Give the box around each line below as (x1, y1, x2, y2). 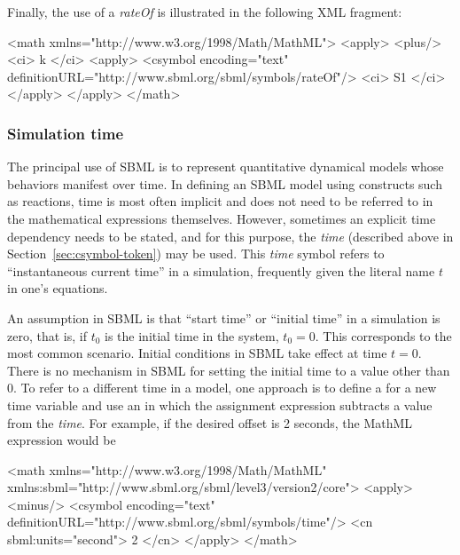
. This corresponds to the (315, 326, 452, 345)
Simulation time (7, 122, 124, 144)
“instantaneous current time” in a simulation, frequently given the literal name (7, 261, 435, 280)
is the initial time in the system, (105, 326, 279, 345)
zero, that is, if (7, 326, 87, 345)
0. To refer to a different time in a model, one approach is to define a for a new (7, 378, 437, 397)
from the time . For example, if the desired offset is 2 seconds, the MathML (7, 413, 413, 432)
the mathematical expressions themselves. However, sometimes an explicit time (7, 209, 436, 227)
